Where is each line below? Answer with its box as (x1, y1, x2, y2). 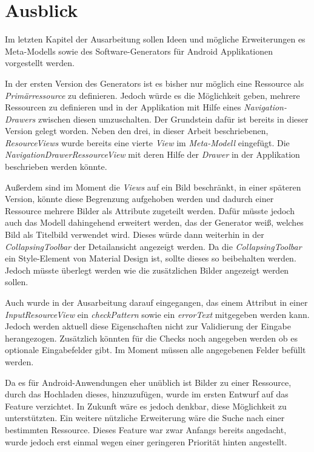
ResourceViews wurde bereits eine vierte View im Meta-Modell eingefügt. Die (5, 136, 290, 149)
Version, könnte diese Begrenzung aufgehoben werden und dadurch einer (5, 192, 274, 205)
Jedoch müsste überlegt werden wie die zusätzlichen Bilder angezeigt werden (5, 263, 289, 276)
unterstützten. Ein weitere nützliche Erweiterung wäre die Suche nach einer (5, 411, 285, 424)
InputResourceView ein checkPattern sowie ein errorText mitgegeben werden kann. (5, 308, 310, 320)
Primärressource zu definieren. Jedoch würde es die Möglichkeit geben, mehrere (5, 89, 300, 101)
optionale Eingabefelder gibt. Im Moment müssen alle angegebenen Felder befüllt (5, 343, 306, 356)
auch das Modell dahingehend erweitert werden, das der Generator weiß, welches (5, 216, 304, 229)
